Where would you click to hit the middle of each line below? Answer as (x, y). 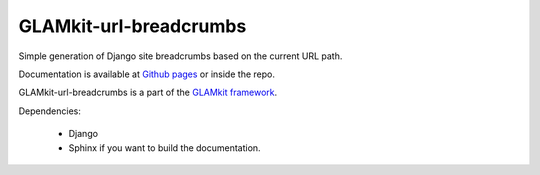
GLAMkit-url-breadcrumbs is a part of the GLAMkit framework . (148, 92)
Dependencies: (50, 111)
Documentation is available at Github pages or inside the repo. (146, 74)
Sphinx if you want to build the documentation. (164, 147)
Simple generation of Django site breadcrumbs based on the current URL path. (180, 56)
